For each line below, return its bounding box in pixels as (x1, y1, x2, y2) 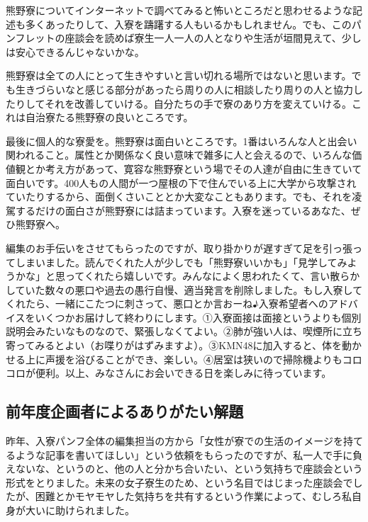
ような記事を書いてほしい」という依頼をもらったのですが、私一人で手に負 (15, 447, 363, 462)
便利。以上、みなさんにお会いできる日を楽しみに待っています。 (35, 365, 332, 380)
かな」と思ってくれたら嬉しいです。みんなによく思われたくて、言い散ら (15, 268, 350, 283)
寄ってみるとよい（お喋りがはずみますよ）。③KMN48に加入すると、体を (6, 338, 342, 353)
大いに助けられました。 (25, 503, 135, 518)
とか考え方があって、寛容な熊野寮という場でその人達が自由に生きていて (25, 161, 362, 176)
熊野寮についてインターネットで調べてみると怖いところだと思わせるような (6, 3, 353, 17)
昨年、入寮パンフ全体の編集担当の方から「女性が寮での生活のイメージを (6, 433, 343, 448)
